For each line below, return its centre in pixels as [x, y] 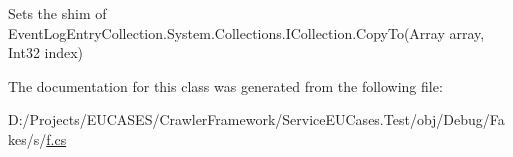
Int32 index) [46, 52]
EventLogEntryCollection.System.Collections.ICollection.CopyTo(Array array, [246, 32]
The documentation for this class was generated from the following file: [225, 85]
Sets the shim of [57, 13]
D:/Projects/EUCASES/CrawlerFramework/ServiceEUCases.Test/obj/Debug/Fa [256, 119]
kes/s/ [27, 138]
